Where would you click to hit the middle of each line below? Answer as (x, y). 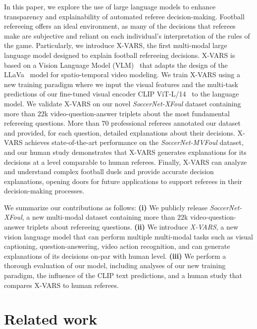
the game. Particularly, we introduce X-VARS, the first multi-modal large (116, 45)
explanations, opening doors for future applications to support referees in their (123, 181)
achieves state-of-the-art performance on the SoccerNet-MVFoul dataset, (134, 142)
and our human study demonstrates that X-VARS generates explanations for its (125, 152)
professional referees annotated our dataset (176, 123)
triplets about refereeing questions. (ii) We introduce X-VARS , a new (133, 227)
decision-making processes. (44, 191)
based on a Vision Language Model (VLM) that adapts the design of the (116, 65)
